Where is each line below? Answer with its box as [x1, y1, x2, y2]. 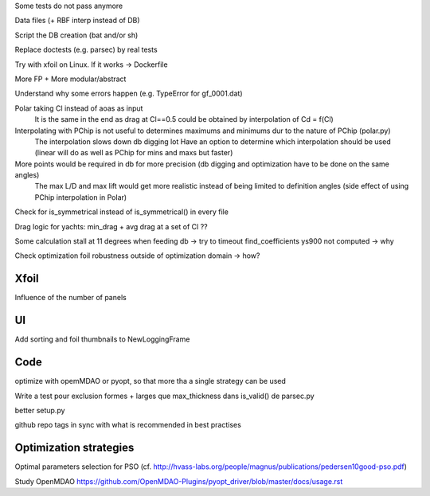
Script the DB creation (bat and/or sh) [14, 30, 139, 40]
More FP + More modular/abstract [14, 74, 127, 84]
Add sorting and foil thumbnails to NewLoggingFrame [14, 334, 190, 344]
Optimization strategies [14, 441, 135, 455]
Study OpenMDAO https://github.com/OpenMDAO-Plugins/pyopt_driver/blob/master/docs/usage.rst [14, 476, 343, 486]
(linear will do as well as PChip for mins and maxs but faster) [34, 148, 233, 158]
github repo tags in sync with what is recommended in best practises [14, 420, 242, 430]
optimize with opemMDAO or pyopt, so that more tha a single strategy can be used [14, 377, 287, 386]
